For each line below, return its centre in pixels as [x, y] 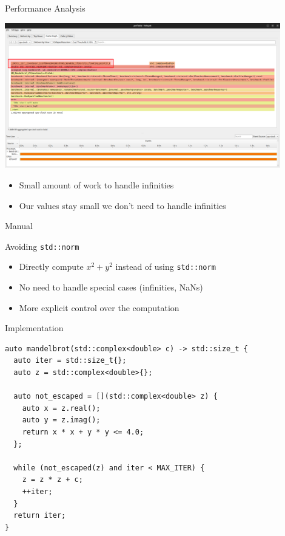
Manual [19, 226]
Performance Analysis [45, 8]
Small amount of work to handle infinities [96, 184]
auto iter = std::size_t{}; [70, 361]
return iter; [40, 516]
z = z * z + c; [52, 480]
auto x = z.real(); [61, 408]
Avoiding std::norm [42, 246]
